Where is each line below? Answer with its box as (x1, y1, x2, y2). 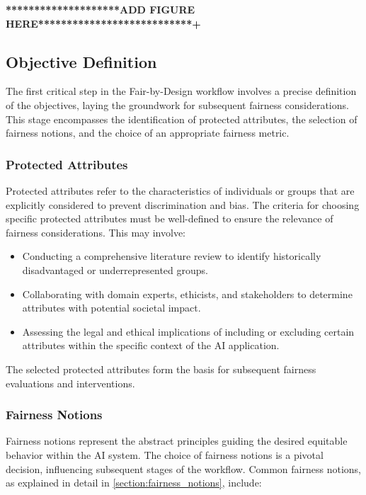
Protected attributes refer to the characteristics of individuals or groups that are (6, 183, 355, 198)
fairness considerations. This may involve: (6, 224, 186, 239)
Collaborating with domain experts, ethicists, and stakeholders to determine (22, 286, 353, 301)
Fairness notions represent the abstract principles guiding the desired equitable (6, 433, 348, 448)
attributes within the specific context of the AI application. (22, 338, 280, 353)
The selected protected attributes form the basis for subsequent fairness (6, 361, 316, 376)
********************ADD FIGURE (6, 2, 195, 16)
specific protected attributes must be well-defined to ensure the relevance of (6, 211, 333, 226)
